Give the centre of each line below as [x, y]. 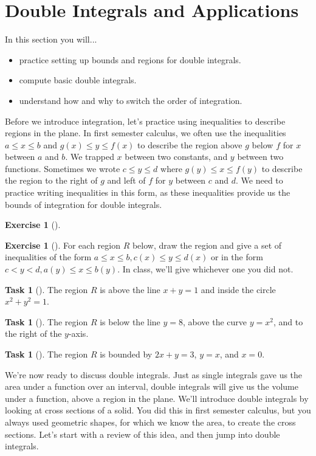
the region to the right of [51, 180]
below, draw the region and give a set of [207, 245]
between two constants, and [176, 157]
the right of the [33, 333]
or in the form [237, 257]
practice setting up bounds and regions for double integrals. [130, 59]
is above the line [130, 289]
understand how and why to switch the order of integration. [131, 100]
